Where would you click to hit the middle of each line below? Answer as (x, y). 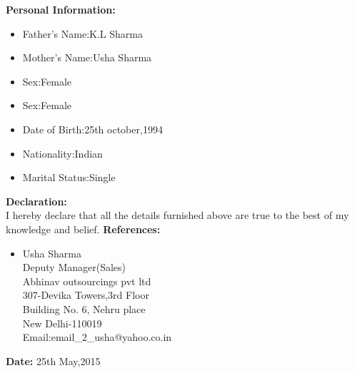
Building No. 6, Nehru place (84, 308)
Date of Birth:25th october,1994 (92, 129)
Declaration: (36, 201)
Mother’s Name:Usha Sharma (87, 57)
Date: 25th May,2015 (53, 361)
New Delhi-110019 (62, 323)
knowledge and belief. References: (83, 229)
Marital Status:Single (69, 177)
